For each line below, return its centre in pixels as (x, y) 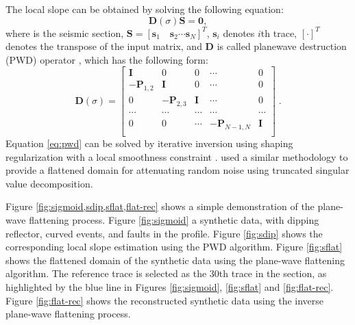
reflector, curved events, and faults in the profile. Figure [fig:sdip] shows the (164, 233)
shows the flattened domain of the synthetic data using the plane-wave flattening (175, 260)
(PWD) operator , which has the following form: (107, 59)
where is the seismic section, (65, 32)
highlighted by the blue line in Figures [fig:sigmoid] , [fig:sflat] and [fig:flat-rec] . (170, 286)
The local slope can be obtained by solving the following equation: (145, 9)
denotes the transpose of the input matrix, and (104, 46)
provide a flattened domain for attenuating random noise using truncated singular (177, 170)
